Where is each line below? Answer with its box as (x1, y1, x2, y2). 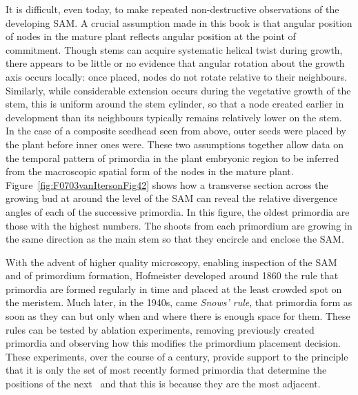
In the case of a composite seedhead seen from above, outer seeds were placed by (6, 123, 346, 138)
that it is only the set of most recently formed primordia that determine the (6, 363, 327, 377)
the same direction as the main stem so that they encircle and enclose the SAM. (6, 232, 344, 246)
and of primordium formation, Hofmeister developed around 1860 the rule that (6, 268, 339, 283)
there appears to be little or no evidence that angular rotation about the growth (6, 56, 345, 70)
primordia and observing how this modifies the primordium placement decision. (6, 336, 341, 350)
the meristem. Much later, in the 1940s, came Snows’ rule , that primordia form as (6, 295, 352, 310)
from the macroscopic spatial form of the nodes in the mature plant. (6, 164, 294, 179)
